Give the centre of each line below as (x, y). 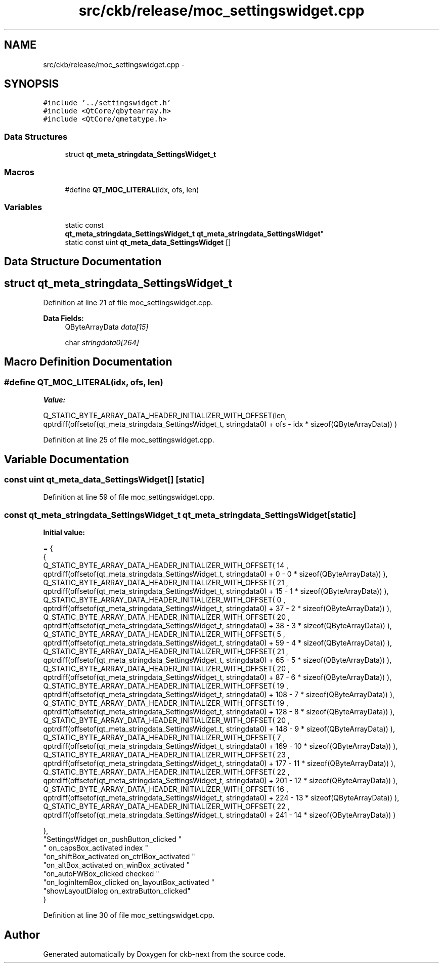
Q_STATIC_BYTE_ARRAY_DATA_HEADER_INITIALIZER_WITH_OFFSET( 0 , (164, 600)
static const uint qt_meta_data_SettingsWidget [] (148, 242)
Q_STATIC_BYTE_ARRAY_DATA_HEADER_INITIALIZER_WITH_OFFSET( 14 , (166, 566)
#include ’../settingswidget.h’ (107, 103)
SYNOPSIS (32, 84)
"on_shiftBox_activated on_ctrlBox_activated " (119, 857)
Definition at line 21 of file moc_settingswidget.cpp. (128, 302)
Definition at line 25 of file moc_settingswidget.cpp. (129, 440)
